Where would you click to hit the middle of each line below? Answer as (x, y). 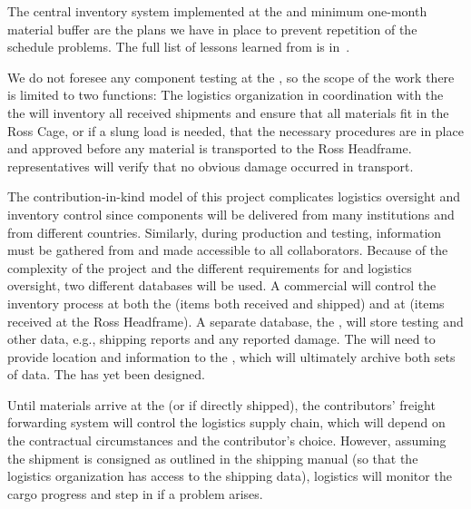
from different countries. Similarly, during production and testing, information (225, 232)
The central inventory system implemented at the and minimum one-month (217, 11)
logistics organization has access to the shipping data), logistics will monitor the (230, 476)
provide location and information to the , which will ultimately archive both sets (231, 356)
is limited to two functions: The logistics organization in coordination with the (226, 95)
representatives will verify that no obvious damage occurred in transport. (211, 166)
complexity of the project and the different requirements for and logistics (210, 267)
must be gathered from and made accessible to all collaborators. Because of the (228, 250)
